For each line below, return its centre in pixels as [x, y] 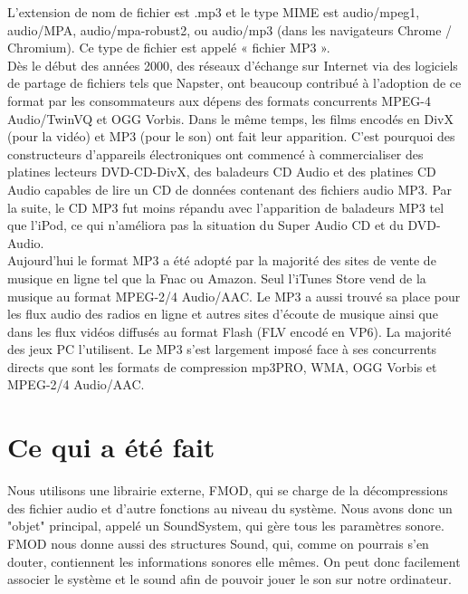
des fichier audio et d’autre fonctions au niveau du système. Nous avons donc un [230, 508]
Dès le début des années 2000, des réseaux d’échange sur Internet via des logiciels [233, 65]
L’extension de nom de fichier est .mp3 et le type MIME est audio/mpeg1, [214, 12]
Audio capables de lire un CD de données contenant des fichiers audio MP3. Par [230, 189]
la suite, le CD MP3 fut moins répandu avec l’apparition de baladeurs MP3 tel [226, 207]
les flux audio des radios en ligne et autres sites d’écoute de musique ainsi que [223, 314]
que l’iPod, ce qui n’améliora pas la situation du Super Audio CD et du [205, 225]
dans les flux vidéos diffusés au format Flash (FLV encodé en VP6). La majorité [229, 331]
